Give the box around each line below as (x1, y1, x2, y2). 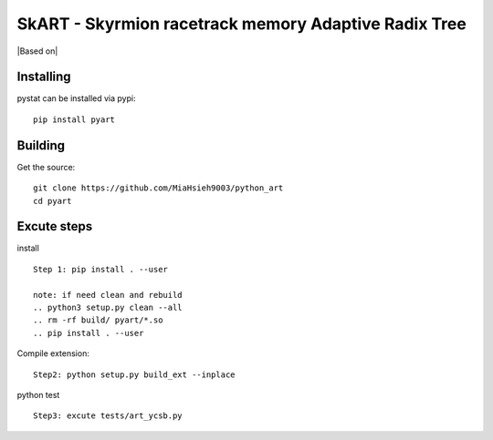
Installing (16, 69, 72, 85)
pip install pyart (33, 114, 116, 125)
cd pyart (33, 196, 72, 206)
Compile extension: (16, 348, 90, 359)
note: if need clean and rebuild (33, 290, 183, 300)
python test (16, 389, 60, 400)
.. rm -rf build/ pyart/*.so (33, 315, 163, 325)
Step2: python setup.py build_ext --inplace (33, 369, 236, 380)
